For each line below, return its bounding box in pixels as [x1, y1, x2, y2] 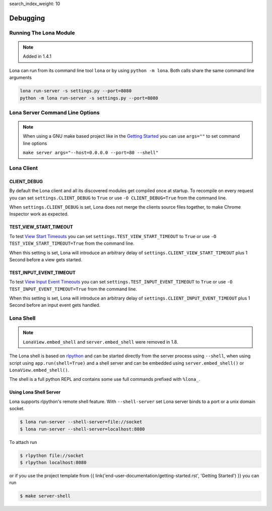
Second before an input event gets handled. [9, 302, 101, 308]
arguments [9, 75, 32, 81]
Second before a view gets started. [9, 256, 83, 262]
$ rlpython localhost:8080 [20, 460, 87, 465]
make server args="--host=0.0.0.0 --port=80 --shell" [23, 150, 159, 156]
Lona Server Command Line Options [9, 109, 100, 116]
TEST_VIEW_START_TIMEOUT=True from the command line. [9, 240, 134, 247]
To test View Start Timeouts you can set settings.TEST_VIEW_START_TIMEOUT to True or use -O [9, 233, 217, 239]
